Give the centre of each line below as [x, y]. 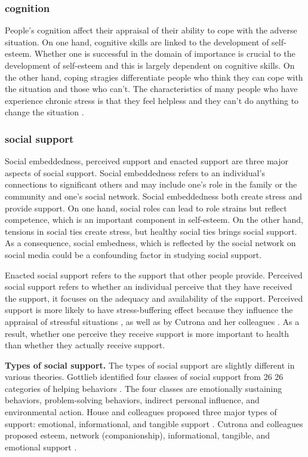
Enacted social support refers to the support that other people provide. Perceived [154, 274]
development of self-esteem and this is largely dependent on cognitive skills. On [150, 65]
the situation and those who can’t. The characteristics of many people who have [151, 89]
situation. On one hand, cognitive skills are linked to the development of [137, 42]
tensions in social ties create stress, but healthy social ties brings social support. [151, 231]
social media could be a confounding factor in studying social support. [133, 254]
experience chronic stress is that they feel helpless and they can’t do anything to [152, 100]
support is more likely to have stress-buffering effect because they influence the [149, 310]
